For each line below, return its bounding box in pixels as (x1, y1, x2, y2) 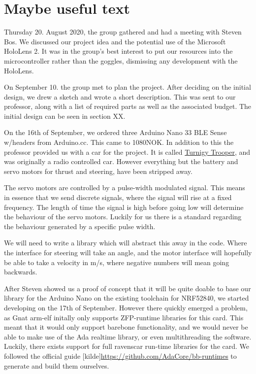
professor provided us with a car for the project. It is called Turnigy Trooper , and (4, 146, 251, 157)
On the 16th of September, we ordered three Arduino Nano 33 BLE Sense (4, 127, 227, 137)
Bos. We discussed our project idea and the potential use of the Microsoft (4, 36, 226, 46)
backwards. (4, 267, 37, 277)
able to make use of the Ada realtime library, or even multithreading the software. (4, 331, 252, 341)
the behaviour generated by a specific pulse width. (4, 221, 156, 231)
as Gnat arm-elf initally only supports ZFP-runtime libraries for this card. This (4, 312, 244, 322)
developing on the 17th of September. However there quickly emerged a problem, (4, 302, 248, 312)
